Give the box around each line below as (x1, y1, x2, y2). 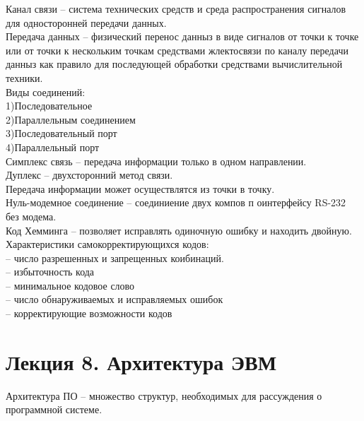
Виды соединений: (6, 84, 86, 99)
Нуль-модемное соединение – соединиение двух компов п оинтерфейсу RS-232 (6, 195, 346, 210)
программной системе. (6, 402, 102, 417)
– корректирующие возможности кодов (6, 306, 172, 321)
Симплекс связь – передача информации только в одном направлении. (6, 153, 307, 168)
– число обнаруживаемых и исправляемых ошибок (6, 292, 223, 307)
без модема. (6, 208, 57, 223)
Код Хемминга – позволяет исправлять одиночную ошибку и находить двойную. (6, 223, 352, 237)
